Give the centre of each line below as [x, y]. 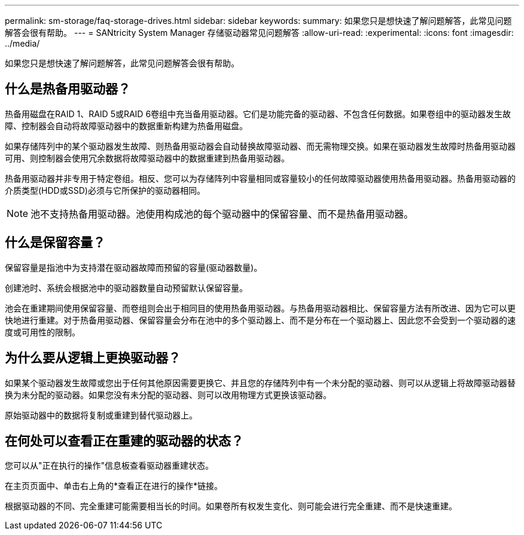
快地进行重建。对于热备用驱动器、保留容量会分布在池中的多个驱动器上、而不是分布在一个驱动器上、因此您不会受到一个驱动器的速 [260, 320]
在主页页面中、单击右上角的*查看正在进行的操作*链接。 [114, 486]
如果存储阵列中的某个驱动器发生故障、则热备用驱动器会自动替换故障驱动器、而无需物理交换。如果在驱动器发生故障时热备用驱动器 [260, 146]
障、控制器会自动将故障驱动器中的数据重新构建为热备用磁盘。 [126, 126]
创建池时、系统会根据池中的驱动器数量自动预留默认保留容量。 [126, 288]
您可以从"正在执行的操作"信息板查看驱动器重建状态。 [109, 466]
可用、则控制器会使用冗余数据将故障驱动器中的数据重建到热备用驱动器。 [147, 158]
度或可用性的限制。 [42, 332]
